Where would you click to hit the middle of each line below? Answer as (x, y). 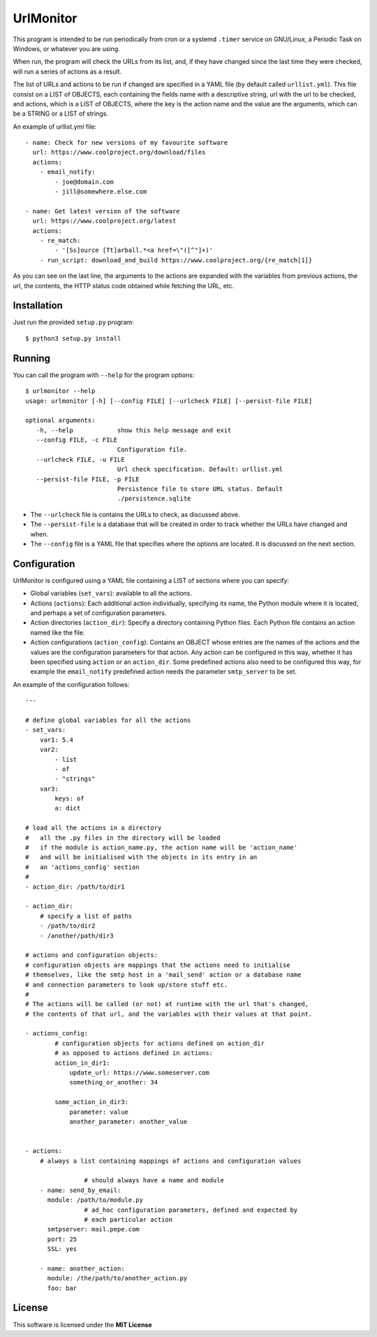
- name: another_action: (82, 1268)
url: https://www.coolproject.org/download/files (119, 153)
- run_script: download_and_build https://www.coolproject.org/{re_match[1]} (176, 260)
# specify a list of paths (86, 916)
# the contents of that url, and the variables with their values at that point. (169, 1014)
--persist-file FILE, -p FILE (88, 479)
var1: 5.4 (56, 740)
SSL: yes (62, 1249)
